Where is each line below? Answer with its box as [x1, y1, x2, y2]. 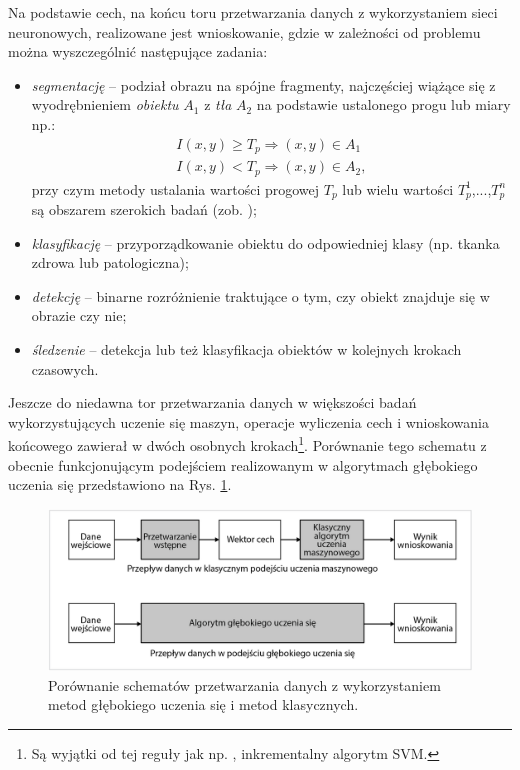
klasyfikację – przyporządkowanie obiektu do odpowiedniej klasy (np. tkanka [31, 232, 500, 253]
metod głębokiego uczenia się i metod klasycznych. [48, 694, 359, 715]
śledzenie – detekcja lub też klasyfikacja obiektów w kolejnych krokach [31, 338, 462, 359]
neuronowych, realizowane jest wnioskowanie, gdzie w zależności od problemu [8, 21, 481, 42]
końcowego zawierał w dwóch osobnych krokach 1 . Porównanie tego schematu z [8, 432, 487, 455]
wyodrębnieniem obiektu [31, 94, 179, 115]
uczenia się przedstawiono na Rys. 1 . [8, 474, 232, 495]
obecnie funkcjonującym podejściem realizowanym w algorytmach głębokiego [8, 454, 478, 475]
